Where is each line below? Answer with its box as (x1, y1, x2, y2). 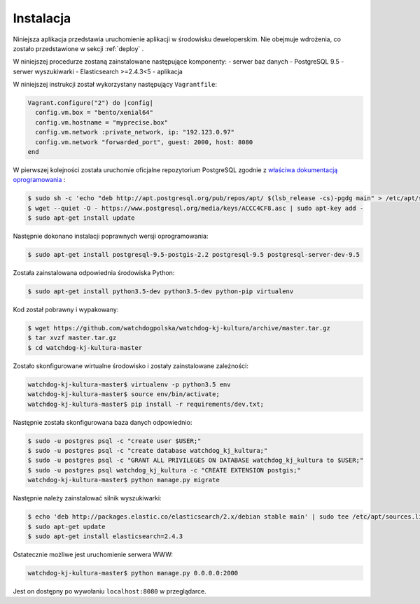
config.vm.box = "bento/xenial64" (35, 108, 154, 117)
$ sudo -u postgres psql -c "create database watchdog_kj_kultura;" (27, 447, 268, 454)
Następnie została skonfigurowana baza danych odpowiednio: (13, 418, 192, 426)
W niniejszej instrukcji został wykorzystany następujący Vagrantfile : (13, 80, 217, 89)
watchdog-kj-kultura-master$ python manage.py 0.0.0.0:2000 (27, 569, 239, 577)
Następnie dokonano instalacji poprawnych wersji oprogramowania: (13, 232, 209, 241)
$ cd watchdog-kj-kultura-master (27, 344, 143, 351)
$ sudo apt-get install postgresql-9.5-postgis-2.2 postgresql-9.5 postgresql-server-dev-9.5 (27, 251, 360, 259)
